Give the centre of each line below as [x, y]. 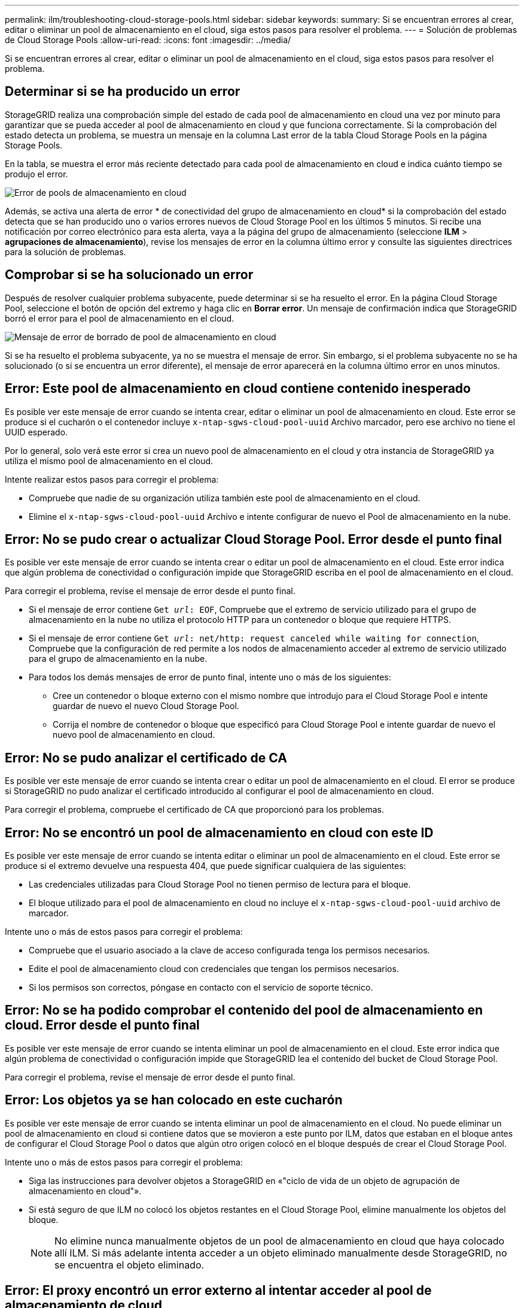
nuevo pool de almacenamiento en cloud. [134, 735]
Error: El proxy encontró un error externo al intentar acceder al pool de [218, 1291]
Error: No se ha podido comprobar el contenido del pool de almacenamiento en [244, 1010]
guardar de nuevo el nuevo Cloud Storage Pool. [146, 706]
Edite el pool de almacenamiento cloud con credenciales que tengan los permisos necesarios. [214, 969]
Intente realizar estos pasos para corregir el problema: [112, 479]
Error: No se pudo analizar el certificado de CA [146, 758]
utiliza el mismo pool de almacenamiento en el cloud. [109, 461]
